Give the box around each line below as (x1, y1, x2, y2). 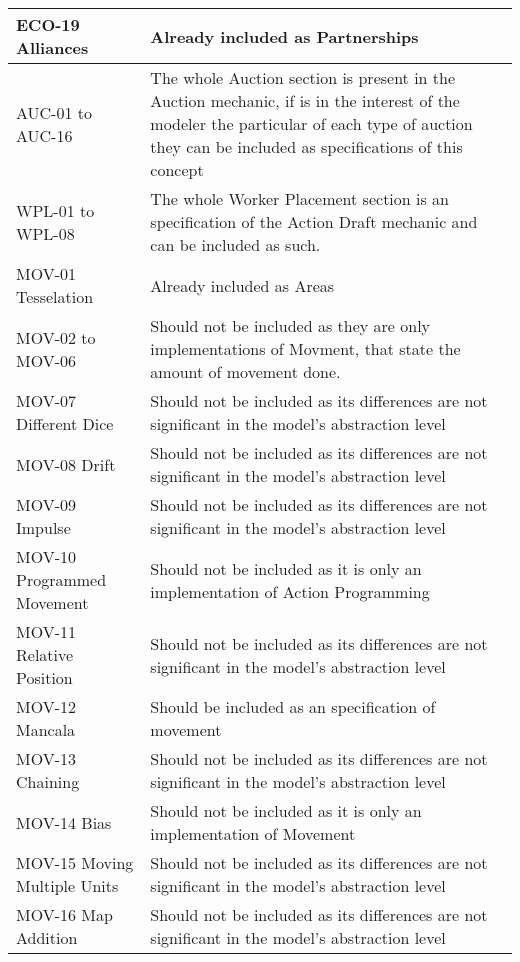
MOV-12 (16, 695, 77, 718)
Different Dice (16, 412, 114, 435)
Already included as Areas (150, 273, 335, 297)
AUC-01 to (16, 100, 92, 124)
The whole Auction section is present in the (150, 66, 456, 89)
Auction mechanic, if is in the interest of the (150, 89, 460, 112)
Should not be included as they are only (150, 314, 431, 337)
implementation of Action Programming (150, 579, 430, 603)
